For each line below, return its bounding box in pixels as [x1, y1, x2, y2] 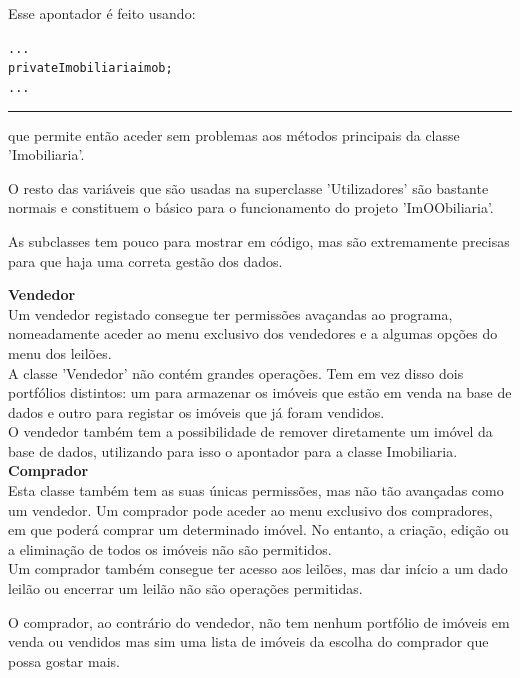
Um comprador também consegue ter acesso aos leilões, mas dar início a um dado [8, 558, 508, 579]
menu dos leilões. [8, 342, 112, 363]
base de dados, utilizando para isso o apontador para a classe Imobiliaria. [8, 440, 458, 461]
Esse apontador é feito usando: [8, 3, 196, 23]
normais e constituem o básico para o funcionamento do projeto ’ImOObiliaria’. [8, 197, 494, 218]
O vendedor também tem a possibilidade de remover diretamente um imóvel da [8, 421, 493, 442]
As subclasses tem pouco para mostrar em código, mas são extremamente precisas [8, 230, 510, 251]
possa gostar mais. [8, 650, 120, 671]
